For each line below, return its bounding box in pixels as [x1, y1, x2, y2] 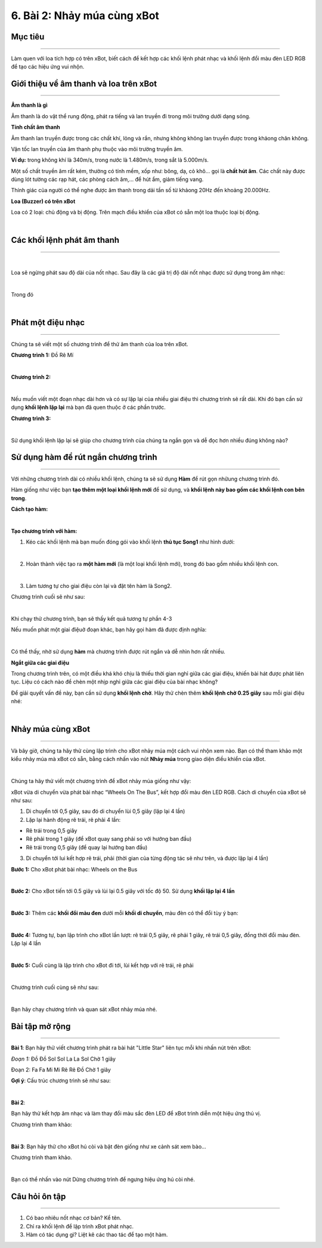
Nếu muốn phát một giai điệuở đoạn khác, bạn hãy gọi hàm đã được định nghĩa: [11, 626, 207, 633]
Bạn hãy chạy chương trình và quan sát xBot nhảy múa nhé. [11, 1006, 157, 1013]
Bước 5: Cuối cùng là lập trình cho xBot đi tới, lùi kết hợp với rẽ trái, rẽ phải [11, 962, 194, 969]
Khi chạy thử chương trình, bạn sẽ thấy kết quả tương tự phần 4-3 [11, 615, 172, 623]
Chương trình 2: [11, 374, 51, 381]
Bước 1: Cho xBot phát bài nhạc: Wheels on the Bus [11, 865, 138, 873]
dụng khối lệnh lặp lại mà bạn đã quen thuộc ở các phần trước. [11, 403, 166, 411]
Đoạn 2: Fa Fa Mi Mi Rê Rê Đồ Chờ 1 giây [11, 1066, 112, 1073]
